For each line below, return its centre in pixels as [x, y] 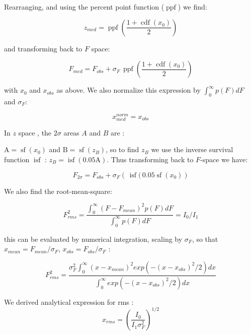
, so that [205, 239]
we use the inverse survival [192, 149]
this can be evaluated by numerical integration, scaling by [93, 239]
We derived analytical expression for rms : [69, 301]
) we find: [192, 7]
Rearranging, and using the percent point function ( [84, 7]
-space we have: [224, 159]
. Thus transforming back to [150, 159]
